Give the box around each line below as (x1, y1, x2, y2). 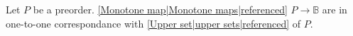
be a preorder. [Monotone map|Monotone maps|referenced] (33, 2, 288, 16)
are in (322, 2, 347, 16)
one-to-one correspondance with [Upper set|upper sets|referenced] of (6, 16, 301, 30)
